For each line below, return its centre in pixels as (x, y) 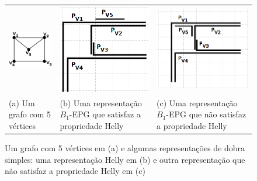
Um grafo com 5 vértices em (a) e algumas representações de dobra (125, 147)
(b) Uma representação (101, 102)
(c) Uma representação (197, 102)
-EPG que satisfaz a (105, 114)
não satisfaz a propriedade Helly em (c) (75, 171)
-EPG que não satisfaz (206, 114)
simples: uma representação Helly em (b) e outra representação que (125, 159)
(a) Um (22, 102)
